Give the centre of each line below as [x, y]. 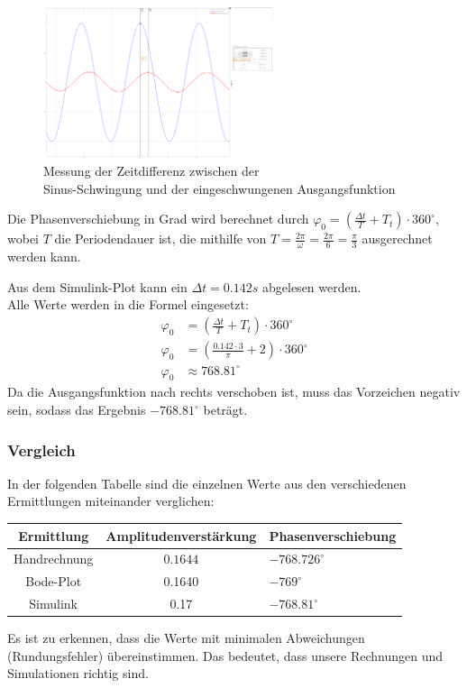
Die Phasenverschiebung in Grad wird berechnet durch [158, 219]
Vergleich [41, 449]
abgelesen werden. [312, 286]
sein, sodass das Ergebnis [77, 410]
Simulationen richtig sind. [78, 673]
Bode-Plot [54, 581]
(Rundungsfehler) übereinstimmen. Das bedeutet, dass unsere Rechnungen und [225, 655]
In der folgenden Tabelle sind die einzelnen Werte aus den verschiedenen [207, 483]
